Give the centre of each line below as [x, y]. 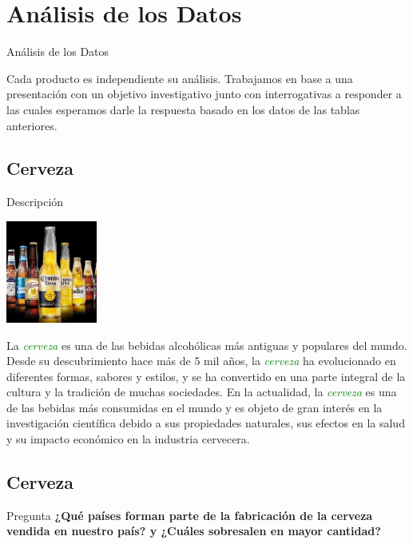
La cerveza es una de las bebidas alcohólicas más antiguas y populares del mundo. [207, 345]
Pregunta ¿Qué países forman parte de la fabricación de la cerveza [190, 515]
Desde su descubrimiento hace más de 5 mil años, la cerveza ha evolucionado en [201, 361]
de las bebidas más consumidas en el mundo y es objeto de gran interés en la [195, 407]
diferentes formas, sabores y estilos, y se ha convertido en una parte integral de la [206, 376]
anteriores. [32, 125]
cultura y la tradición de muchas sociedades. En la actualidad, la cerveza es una [202, 392]
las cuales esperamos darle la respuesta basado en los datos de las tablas [183, 109]
